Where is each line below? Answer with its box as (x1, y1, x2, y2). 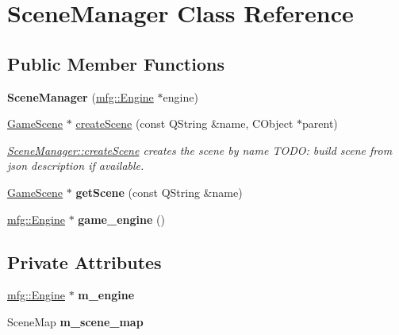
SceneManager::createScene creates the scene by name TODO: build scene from (7, 141, 393, 158)
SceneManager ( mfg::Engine (7, 88, 154, 105)
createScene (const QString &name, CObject (75, 115, 293, 132)
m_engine (78, 287, 135, 303)
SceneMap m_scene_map (7, 313, 144, 329)
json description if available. (7, 157, 144, 174)
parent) (302, 115, 338, 132)
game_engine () (78, 210, 165, 227)
